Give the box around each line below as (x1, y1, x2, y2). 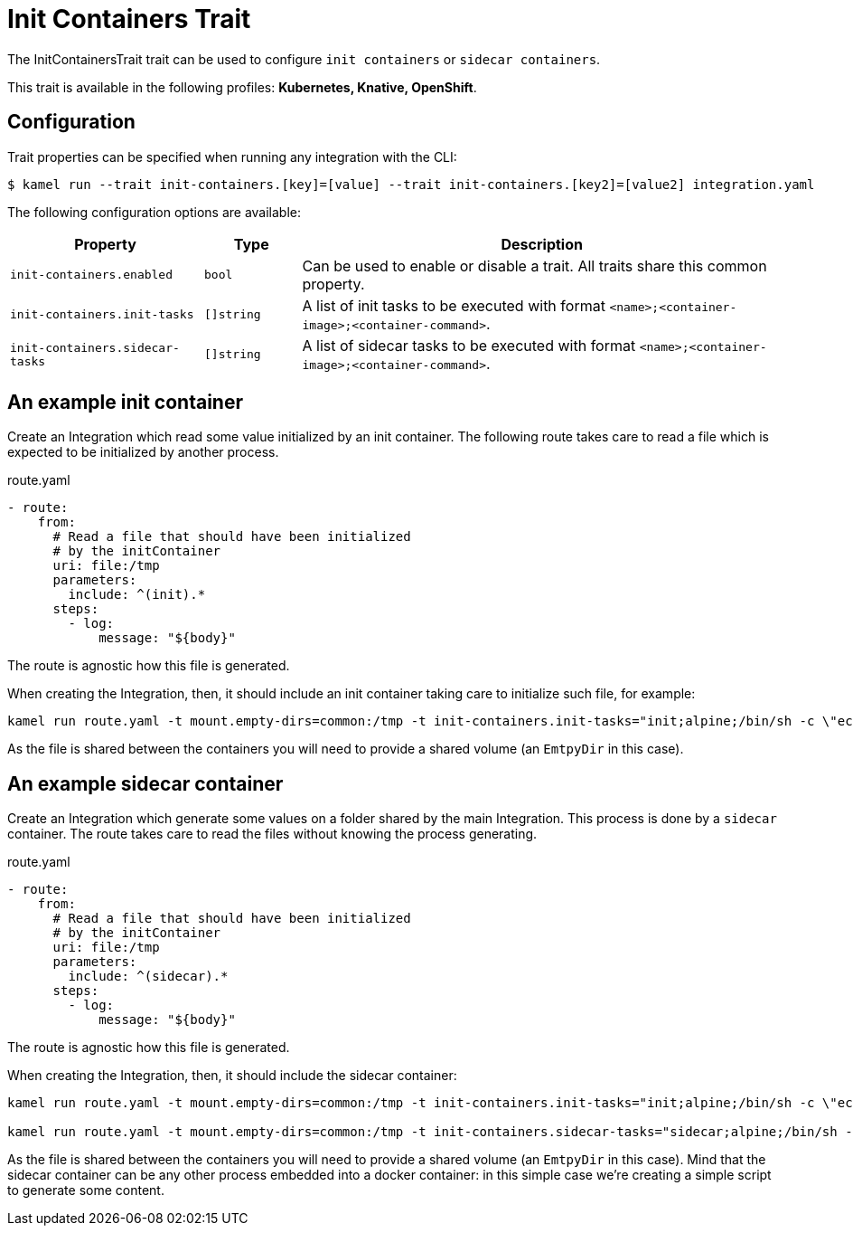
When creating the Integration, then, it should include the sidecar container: (7, 1067, 457, 1084)
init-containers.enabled (10, 268, 173, 282)
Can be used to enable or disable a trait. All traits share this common (302, 256, 767, 275)
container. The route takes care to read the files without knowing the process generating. (7, 826, 538, 842)
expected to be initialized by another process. (7, 444, 279, 460)
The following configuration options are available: (7, 204, 302, 220)
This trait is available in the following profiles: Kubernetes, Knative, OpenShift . (7, 79, 477, 95)
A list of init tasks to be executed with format (302, 296, 605, 315)
